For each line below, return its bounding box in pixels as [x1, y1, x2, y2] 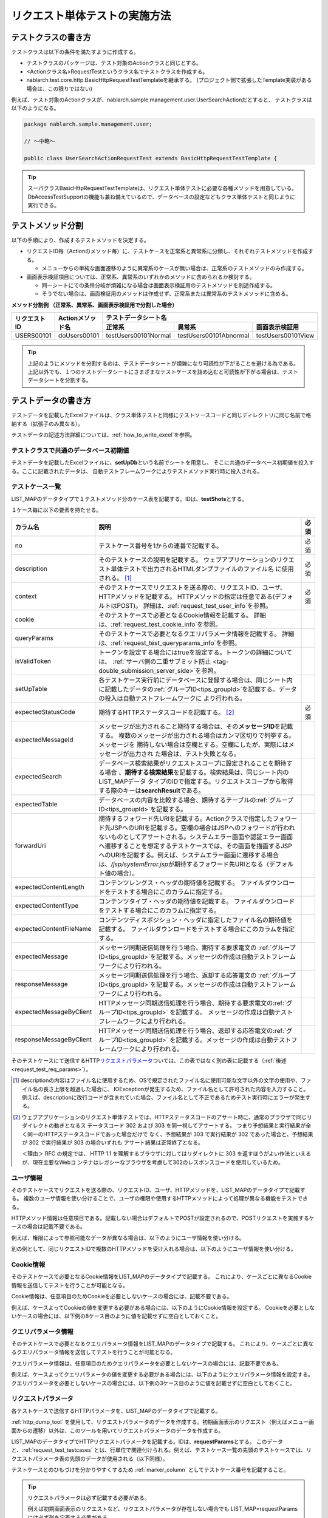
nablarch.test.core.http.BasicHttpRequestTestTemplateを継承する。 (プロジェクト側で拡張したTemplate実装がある [26, 77, 312, 84]
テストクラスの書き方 [11, 32, 91, 43]
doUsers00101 [58, 332, 100, 340]
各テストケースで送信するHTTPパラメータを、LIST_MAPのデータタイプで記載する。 [11, 1407, 221, 1414]
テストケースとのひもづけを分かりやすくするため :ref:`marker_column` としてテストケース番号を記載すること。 [11, 1466, 289, 1474]
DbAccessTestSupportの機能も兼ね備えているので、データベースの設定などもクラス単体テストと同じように [27, 193, 296, 200]
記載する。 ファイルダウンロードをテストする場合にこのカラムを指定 [98, 925, 295, 933]
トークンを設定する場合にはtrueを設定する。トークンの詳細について [98, 648, 293, 657]
